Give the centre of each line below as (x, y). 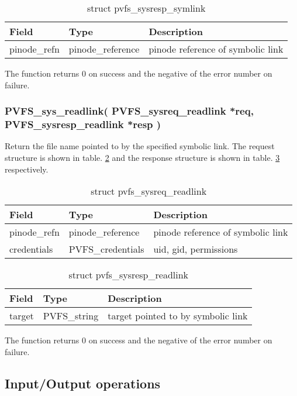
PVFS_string (71, 316)
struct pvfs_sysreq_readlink (149, 191)
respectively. (27, 169)
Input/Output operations (83, 383)
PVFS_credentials (106, 249)
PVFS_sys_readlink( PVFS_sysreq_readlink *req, (129, 111)
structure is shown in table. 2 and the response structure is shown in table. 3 (142, 157)
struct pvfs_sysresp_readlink (129, 275)
